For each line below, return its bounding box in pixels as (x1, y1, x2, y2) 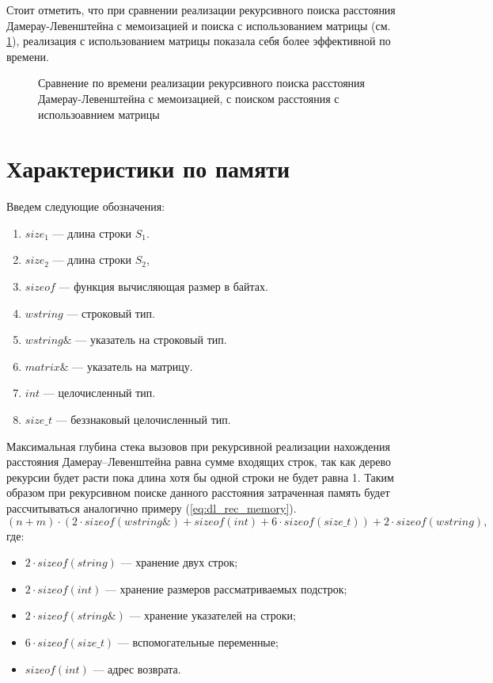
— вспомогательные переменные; (117, 633, 279, 650)
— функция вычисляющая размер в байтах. (59, 278, 268, 295)
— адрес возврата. (93, 660, 181, 677)
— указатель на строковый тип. (75, 331, 227, 348)
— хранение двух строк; (120, 554, 238, 570)
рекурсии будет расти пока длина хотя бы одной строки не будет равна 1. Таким (6, 468, 394, 485)
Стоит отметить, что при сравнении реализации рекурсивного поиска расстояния (6, 2, 396, 17)
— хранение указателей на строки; (129, 607, 296, 624)
